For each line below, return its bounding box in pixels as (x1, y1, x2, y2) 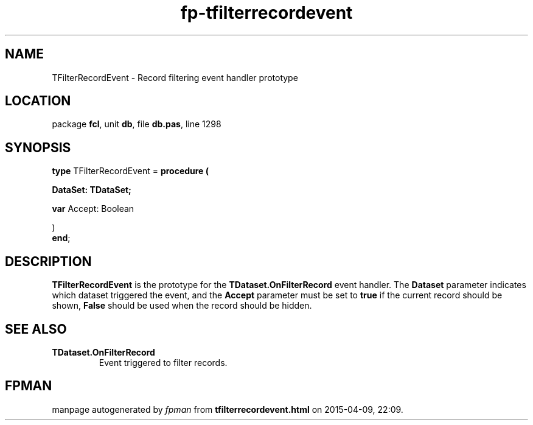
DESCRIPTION (5, 253, 92, 269)
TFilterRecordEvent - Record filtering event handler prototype (52, 72, 298, 83)
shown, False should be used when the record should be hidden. (52, 300, 312, 311)
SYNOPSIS (5, 139, 71, 155)
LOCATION (5, 93, 71, 109)
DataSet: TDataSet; (52, 184, 131, 195)
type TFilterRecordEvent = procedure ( (52, 166, 209, 177)
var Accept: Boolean (52, 203, 134, 214)
